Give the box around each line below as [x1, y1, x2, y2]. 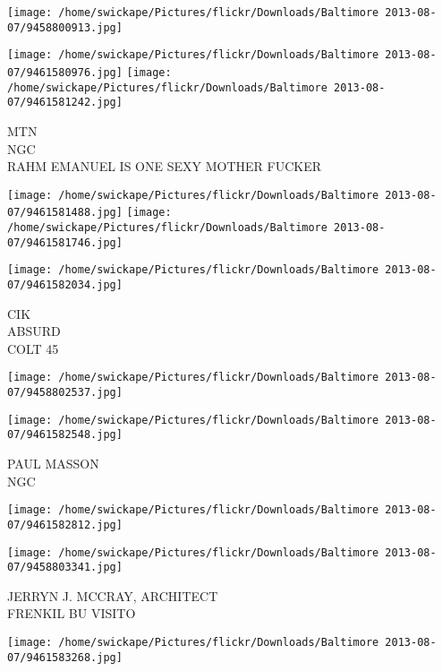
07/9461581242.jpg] [7, 96, 123, 109]
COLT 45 [7, 339, 59, 357]
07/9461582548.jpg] [7, 428, 123, 442]
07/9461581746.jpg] [7, 236, 123, 249]
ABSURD [7, 322, 61, 340]
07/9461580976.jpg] [7, 65, 123, 79]
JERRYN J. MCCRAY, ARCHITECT [7, 586, 218, 605]
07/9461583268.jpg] [7, 650, 123, 664]
